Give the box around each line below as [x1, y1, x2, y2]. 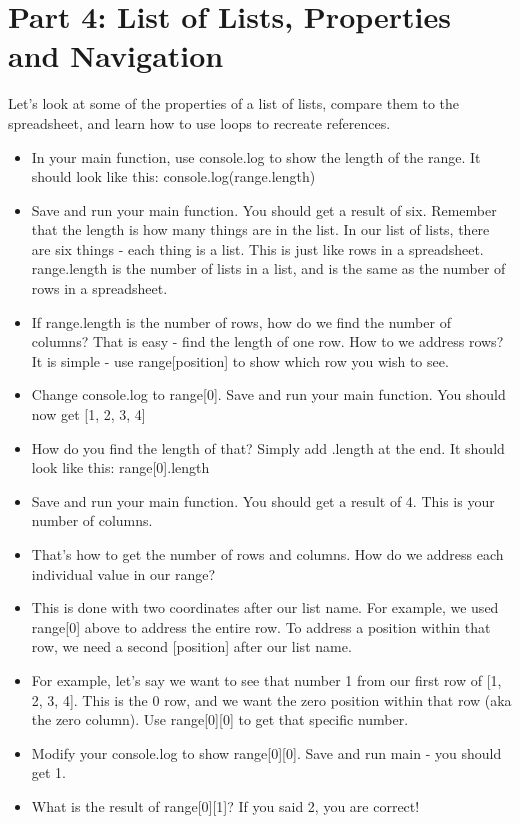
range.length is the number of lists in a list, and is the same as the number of [31, 258, 506, 279]
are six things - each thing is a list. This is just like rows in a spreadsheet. [31, 238, 484, 259]
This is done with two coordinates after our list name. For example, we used [31, 597, 499, 618]
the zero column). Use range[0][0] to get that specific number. [31, 709, 409, 730]
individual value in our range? [31, 563, 216, 584]
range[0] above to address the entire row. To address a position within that [31, 616, 491, 637]
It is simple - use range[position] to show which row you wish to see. [31, 350, 449, 371]
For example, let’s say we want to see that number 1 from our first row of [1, [31, 669, 502, 690]
